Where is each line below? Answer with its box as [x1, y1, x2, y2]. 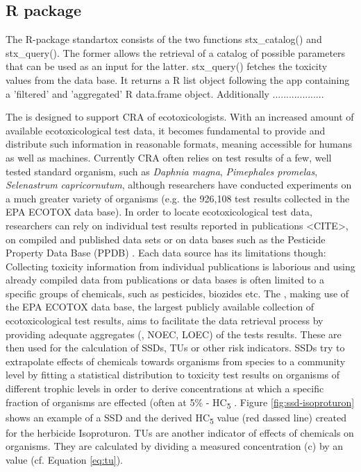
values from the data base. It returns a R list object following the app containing [6, 72, 350, 87]
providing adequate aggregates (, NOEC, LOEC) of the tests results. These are [6, 326, 342, 341]
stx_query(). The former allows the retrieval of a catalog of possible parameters [6, 45, 346, 60]
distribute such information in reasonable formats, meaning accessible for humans [6, 137, 352, 151]
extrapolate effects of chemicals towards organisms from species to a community [6, 353, 346, 368]
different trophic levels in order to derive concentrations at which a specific [6, 381, 324, 396]
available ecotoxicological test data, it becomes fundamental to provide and [6, 123, 326, 137]
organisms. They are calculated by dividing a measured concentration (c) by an [6, 439, 344, 453]
